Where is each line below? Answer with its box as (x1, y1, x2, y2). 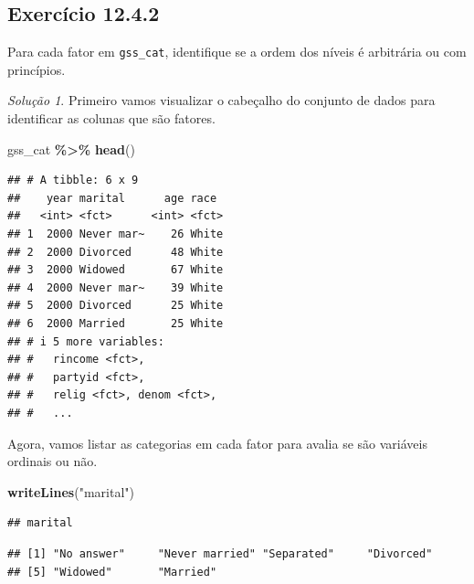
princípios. (7, 59, 66, 79)
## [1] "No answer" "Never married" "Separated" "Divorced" (7, 547, 433, 560)
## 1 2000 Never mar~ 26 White (7, 228, 224, 241)
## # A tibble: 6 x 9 (7, 174, 139, 187)
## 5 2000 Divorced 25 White (7, 299, 224, 313)
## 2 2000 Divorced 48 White (7, 245, 224, 259)
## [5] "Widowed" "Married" (7, 565, 217, 579)
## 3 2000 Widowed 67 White (7, 263, 224, 277)
